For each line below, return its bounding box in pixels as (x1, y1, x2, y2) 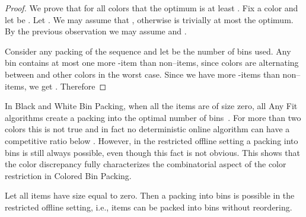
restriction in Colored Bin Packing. (5, 169, 132, 181)
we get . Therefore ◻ (29, 79, 107, 92)
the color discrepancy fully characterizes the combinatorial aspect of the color (5, 158, 286, 170)
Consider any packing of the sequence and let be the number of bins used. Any (5, 44, 291, 57)
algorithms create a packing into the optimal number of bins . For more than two (5, 111, 301, 123)
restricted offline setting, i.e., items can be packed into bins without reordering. (5, 200, 292, 213)
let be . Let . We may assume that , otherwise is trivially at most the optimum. (5, 13, 294, 25)
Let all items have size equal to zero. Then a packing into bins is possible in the (5, 189, 295, 202)
